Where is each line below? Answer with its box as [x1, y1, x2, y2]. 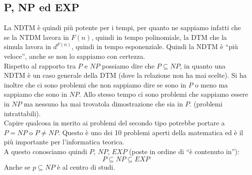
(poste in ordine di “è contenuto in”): [129, 146, 239, 156]
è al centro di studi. [57, 161, 115, 172]
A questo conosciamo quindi [4, 146, 87, 156]
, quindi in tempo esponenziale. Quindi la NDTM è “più [71, 41, 238, 52]
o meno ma [195, 79, 228, 89]
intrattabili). [4, 108, 41, 118]
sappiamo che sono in [4, 89, 67, 99]
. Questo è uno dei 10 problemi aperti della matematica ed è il [58, 127, 243, 137]
